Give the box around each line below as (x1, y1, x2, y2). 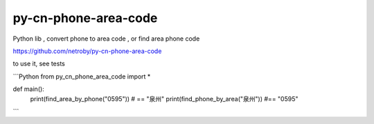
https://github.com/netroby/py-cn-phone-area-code (12, 47, 162, 55)
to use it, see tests (12, 59, 65, 68)
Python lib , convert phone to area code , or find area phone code (12, 34, 200, 43)
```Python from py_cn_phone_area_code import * (12, 72, 151, 81)
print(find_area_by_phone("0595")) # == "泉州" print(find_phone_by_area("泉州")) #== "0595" (30, 94, 299, 103)
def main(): (12, 85, 44, 93)
